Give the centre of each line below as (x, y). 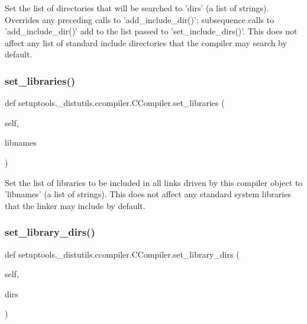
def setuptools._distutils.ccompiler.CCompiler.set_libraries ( (115, 103)
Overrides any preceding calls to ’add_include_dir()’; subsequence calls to (140, 19)
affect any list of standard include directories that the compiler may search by (146, 42)
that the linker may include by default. (75, 205)
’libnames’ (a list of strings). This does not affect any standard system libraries (148, 194)
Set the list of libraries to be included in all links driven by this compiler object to (154, 182)
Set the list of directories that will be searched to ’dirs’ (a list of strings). (137, 8)
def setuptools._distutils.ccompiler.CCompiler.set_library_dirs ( (122, 254)
